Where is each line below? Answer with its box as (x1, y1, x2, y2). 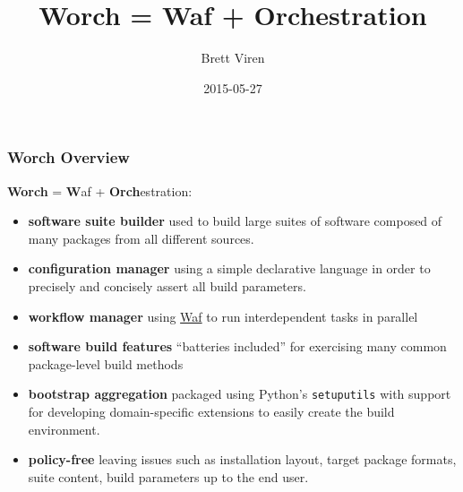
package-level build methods (28, 354, 184, 373)
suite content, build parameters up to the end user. (28, 467, 309, 486)
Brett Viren (201, 48, 265, 67)
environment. (28, 419, 100, 438)
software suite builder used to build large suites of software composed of (28, 211, 442, 230)
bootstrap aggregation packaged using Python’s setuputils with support (28, 384, 451, 403)
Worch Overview (7, 146, 130, 168)
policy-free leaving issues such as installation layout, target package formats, (28, 450, 457, 469)
